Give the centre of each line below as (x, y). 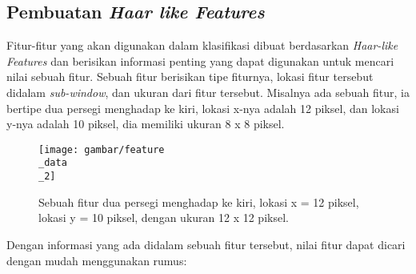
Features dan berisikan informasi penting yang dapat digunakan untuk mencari (200, 60)
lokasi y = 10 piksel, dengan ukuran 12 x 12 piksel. (164, 218)
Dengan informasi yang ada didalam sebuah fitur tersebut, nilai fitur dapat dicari (206, 244)
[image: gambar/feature (102, 149)
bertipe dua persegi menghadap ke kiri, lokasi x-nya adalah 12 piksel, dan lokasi (203, 108)
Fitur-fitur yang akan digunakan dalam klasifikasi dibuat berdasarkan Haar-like (202, 45)
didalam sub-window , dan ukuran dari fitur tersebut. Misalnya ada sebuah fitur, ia (208, 92)
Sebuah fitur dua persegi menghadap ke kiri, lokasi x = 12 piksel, (199, 201)
